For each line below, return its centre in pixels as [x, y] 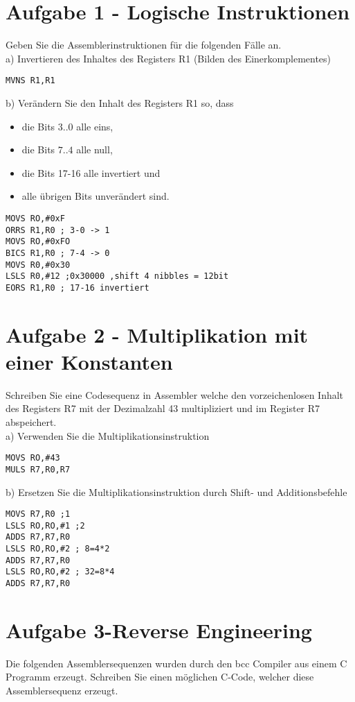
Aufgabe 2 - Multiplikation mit [157, 334]
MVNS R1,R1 [30, 81]
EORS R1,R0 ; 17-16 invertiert [78, 288]
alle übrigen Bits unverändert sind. [95, 196]
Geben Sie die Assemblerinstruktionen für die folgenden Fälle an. [144, 45]
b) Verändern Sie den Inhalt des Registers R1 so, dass [120, 102]
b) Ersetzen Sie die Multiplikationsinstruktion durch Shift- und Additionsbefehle [176, 491]
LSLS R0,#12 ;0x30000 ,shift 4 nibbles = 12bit [117, 276]
